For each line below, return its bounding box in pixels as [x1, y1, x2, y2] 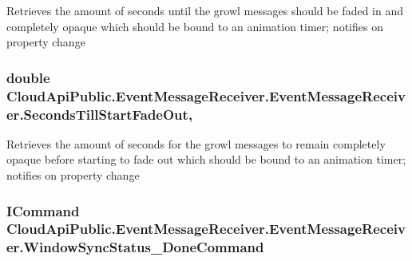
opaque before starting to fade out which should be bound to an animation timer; [6, 151, 406, 168]
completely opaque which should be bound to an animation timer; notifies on [6, 18, 383, 34]
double [6, 67, 50, 87]
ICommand [6, 200, 80, 220]
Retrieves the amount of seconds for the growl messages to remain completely [6, 135, 386, 152]
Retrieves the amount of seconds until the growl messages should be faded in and [6, 2, 403, 18]
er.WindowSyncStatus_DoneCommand [6, 237, 264, 257]
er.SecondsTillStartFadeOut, [6, 104, 193, 124]
